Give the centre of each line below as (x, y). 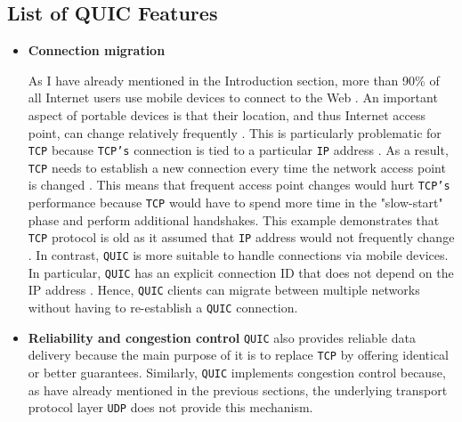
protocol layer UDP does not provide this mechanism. (170, 407)
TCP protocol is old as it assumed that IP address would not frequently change (241, 237)
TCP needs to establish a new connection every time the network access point (237, 167)
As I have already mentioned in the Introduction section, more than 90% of (234, 80)
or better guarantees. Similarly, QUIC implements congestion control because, (237, 372)
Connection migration (97, 50)
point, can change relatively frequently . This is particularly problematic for (235, 132)
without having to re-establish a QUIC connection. (163, 308)
